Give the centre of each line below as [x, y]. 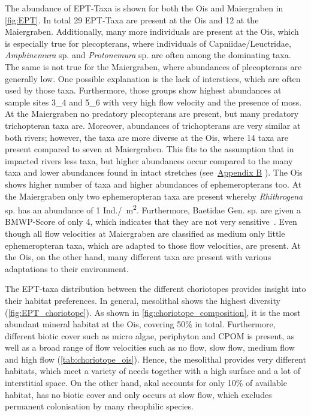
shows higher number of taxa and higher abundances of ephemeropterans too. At [153, 184]
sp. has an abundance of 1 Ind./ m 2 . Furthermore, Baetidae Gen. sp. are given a [153, 209]
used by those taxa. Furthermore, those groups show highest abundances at [143, 90]
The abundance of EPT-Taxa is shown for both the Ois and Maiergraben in [144, 8]
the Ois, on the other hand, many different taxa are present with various [138, 257]
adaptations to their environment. [67, 268]
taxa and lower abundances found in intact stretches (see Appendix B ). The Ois [154, 172]
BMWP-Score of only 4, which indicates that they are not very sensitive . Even [151, 221]
